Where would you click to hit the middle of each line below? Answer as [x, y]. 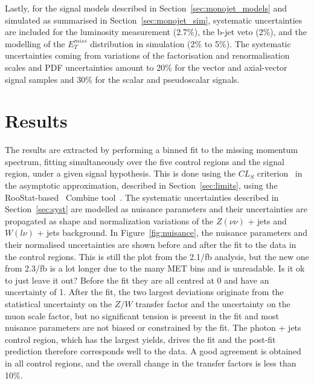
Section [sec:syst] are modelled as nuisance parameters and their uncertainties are [156, 209]
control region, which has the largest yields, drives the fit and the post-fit [140, 339]
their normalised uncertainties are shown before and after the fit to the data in [151, 245]
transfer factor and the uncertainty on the [213, 304]
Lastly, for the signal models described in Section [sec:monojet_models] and [146, 8]
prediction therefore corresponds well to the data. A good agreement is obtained [153, 351]
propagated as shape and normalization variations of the [109, 220]
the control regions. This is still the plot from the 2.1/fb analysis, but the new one [157, 256]
